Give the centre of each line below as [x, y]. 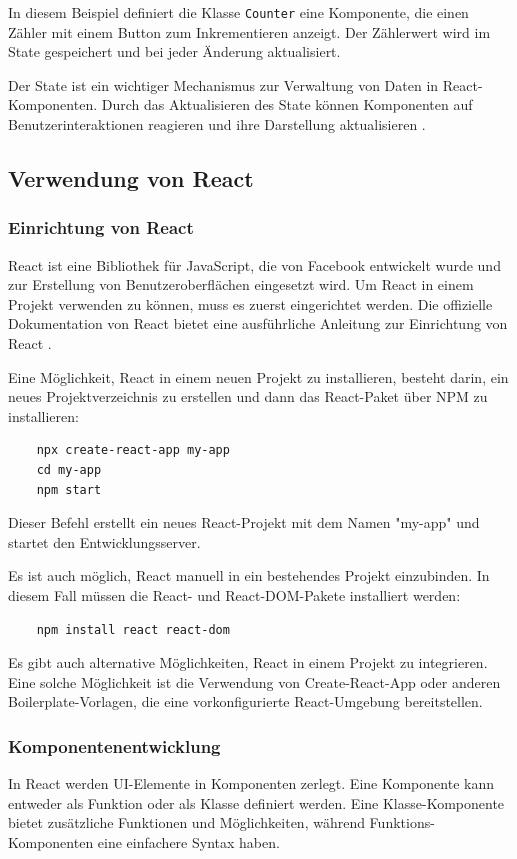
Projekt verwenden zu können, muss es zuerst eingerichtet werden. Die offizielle [250, 303]
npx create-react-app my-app [133, 450]
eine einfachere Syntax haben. [188, 841]
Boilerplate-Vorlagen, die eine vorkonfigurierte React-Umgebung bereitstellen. [245, 701]
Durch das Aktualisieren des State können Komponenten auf [287, 104]
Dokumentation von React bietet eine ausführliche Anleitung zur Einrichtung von [258, 323]
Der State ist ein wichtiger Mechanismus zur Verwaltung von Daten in [223, 84]
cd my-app [69, 469]
